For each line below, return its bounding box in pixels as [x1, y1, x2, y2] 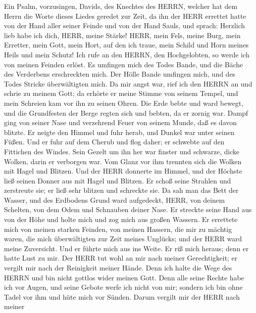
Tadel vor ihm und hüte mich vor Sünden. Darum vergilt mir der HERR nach [4, 291, 240, 302]
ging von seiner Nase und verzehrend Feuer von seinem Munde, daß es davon [4, 117, 237, 128]
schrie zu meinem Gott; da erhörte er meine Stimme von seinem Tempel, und [4, 88, 238, 98]
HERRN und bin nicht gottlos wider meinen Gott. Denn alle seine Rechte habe [4, 272, 245, 282]
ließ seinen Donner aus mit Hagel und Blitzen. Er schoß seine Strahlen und [4, 175, 231, 185]
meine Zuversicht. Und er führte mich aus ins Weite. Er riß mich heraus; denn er [4, 243, 249, 253]
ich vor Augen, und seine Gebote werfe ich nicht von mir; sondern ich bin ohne [4, 282, 243, 292]
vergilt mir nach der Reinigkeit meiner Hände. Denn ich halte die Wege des [4, 263, 232, 273]
